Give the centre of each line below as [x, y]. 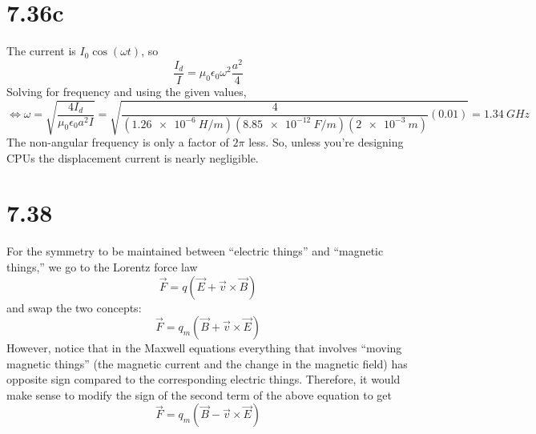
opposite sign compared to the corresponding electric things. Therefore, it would [204, 379]
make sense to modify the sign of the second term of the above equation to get [199, 394]
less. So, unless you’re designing [326, 142]
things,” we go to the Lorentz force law [102, 266]
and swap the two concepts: [74, 307]
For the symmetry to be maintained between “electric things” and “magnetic [195, 251]
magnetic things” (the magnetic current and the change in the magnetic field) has [207, 363]
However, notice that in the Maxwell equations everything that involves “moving [204, 348]
